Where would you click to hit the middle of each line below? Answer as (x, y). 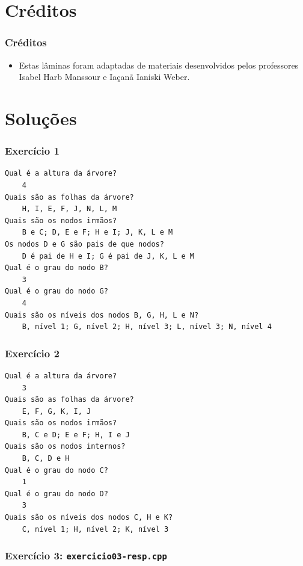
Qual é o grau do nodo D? (57, 494)
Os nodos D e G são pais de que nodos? (84, 244)
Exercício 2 (32, 353)
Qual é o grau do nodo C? (57, 470)
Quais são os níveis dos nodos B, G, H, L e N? (102, 315)
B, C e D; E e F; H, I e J (76, 435)
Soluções (41, 118)
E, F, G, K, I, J (57, 411)
